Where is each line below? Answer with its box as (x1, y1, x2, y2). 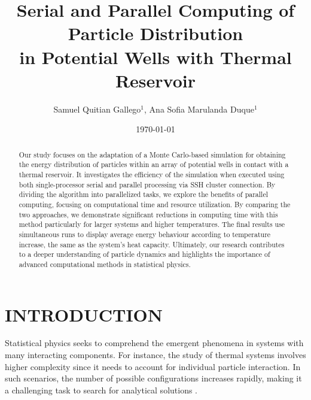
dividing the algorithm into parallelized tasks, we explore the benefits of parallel (19, 189, 268, 199)
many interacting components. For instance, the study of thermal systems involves (5, 349, 306, 361)
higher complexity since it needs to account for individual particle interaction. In (5, 360, 301, 372)
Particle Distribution (68, 21, 243, 46)
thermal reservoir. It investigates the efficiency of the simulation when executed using (19, 169, 285, 179)
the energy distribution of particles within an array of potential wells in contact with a (19, 159, 289, 169)
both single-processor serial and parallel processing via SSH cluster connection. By (19, 179, 276, 189)
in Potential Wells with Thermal (19, 44, 292, 69)
